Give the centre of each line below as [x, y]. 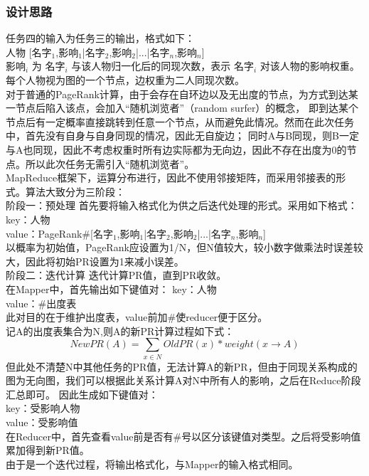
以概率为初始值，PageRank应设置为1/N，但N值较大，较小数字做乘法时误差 [180, 247]
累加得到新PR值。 [48, 450]
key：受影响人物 [43, 408]
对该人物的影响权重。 [310, 66]
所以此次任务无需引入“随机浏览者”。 [110, 163]
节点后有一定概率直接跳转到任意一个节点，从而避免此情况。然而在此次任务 [180, 121]
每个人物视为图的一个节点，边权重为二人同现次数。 [125, 80]
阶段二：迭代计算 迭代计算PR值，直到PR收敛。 [116, 275]
